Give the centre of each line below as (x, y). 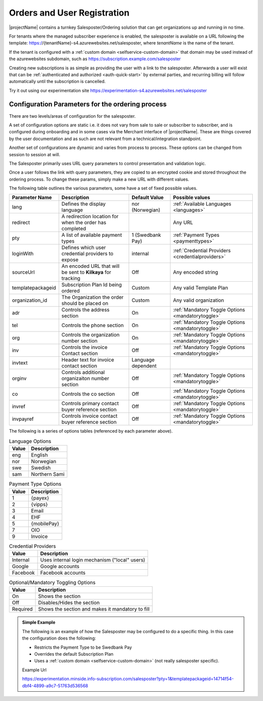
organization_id (29, 300)
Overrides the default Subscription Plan (74, 654)
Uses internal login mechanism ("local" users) (93, 560)
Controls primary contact (90, 404)
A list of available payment (92, 235)
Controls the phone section (93, 326)
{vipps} (39, 504)
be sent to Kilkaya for (86, 272)
